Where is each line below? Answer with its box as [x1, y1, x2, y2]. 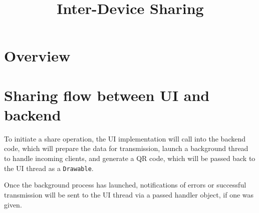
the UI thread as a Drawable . [4, 162, 94, 173]
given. [4, 199, 22, 209]
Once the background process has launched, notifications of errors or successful [4, 179, 246, 190]
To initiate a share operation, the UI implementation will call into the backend [4, 133, 245, 143]
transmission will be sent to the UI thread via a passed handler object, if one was [4, 189, 254, 199]
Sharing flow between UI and [4, 84, 210, 105]
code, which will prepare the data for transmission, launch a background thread [4, 143, 248, 153]
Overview [4, 45, 71, 66]
